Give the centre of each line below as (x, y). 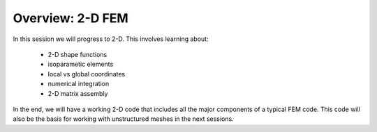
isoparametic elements (81, 64)
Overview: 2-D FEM (71, 18)
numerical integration (79, 84)
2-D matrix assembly (78, 93)
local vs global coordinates (87, 74)
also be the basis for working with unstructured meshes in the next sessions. (123, 119)
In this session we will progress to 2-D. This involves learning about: (111, 39)
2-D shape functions (77, 54)
